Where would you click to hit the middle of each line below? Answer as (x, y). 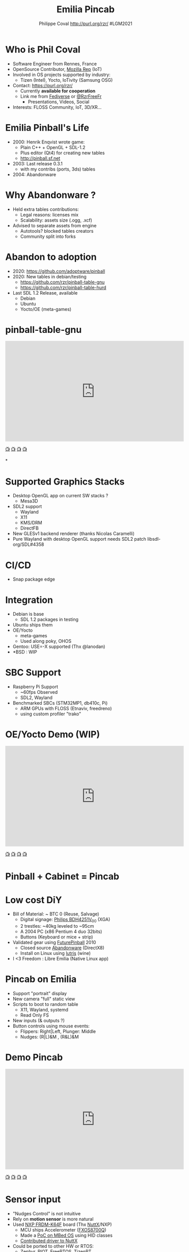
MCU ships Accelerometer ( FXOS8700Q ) (63, 1230)
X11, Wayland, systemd (44, 1009)
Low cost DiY (34, 900)
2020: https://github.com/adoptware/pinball (59, 271)
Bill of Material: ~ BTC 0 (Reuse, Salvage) (56, 914)
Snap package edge (34, 579)
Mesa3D (29, 501)
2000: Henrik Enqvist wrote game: (49, 142)
